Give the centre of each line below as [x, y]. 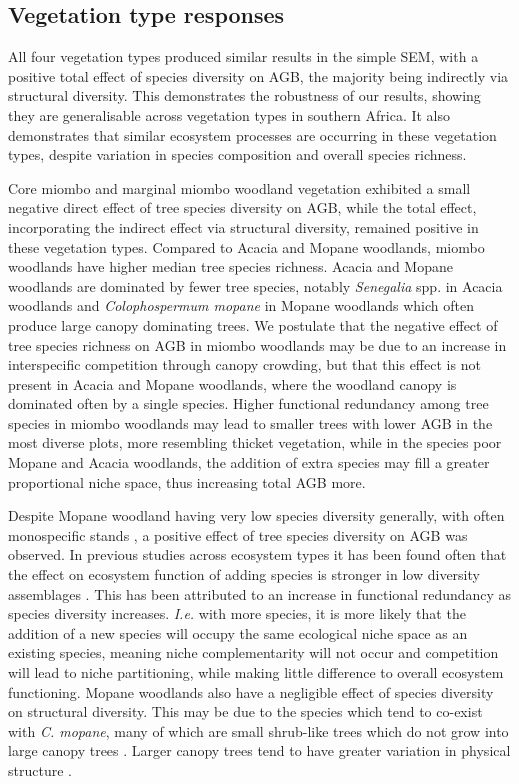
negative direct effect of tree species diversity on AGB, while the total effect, [242, 207]
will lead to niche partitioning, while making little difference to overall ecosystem [256, 672]
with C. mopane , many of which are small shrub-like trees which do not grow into [258, 730]
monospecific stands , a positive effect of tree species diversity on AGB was [238, 534]
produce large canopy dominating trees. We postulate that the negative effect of [253, 324]
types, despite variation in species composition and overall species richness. [237, 154]
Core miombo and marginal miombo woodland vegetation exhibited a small [239, 187]
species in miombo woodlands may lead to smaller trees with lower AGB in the [250, 422]
